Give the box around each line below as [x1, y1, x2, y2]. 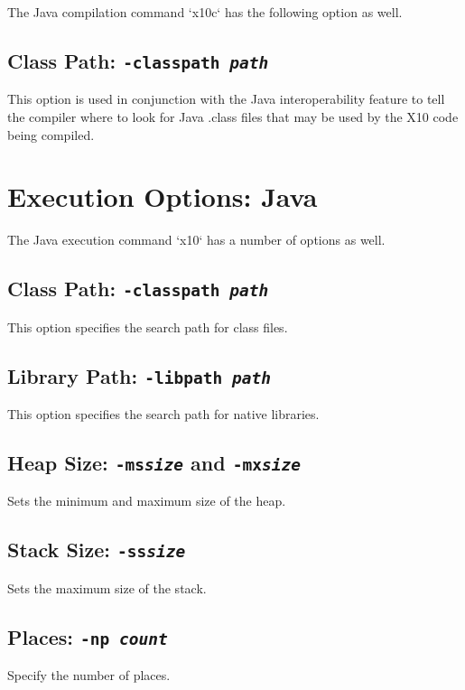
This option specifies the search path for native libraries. [7, 405, 320, 424]
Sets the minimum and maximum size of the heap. [7, 491, 286, 510]
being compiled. [7, 125, 95, 144]
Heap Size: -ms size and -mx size [7, 449, 301, 477]
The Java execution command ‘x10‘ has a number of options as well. [7, 230, 386, 249]
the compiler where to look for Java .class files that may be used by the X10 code [7, 107, 459, 126]
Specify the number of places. [7, 666, 171, 685]
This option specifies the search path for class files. [7, 317, 288, 336]
